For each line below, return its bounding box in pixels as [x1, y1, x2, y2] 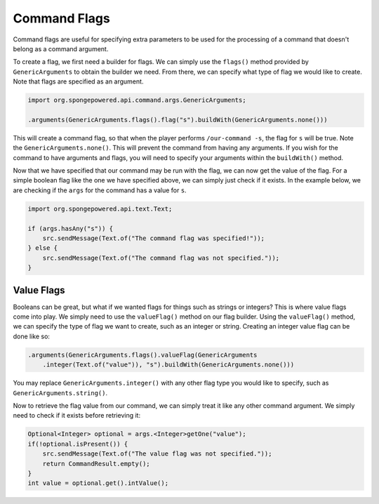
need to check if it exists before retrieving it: [13, 411, 140, 420]
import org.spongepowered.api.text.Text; [27, 204, 173, 213]
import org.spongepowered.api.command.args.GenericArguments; [27, 96, 246, 105]
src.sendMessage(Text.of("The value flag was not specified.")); [42, 450, 272, 458]
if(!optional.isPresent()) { [27, 439, 128, 448]
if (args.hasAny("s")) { [27, 225, 114, 232]
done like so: [13, 332, 51, 340]
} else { [27, 244, 58, 252]
